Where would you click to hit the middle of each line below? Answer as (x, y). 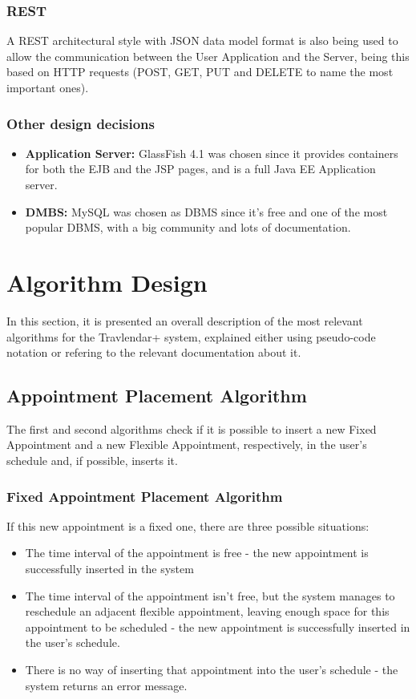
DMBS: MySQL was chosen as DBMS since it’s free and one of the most (206, 211)
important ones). (48, 87)
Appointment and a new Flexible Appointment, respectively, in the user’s (187, 444)
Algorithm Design (107, 282)
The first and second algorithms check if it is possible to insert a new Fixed (192, 428)
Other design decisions (81, 123)
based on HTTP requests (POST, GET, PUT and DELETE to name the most (200, 72)
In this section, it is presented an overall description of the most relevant (185, 320)
